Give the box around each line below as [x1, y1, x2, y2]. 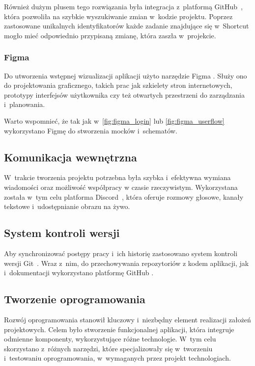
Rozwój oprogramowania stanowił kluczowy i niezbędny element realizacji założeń [4, 314, 251, 324]
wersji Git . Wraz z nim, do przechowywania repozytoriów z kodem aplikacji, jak [4, 258, 249, 268]
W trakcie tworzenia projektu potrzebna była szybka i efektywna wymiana [4, 172, 231, 183]
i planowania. [4, 99, 45, 109]
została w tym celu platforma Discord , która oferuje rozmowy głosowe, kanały [4, 191, 244, 202]
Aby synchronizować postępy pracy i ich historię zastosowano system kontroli [4, 248, 238, 258]
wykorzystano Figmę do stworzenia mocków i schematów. [4, 125, 177, 135]
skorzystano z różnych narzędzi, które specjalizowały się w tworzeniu [4, 343, 213, 353]
